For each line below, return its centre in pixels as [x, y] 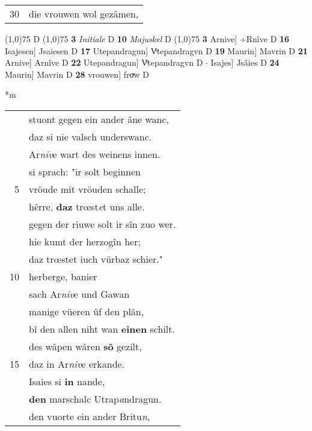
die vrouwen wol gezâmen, [84, 14]
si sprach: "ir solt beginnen [85, 171]
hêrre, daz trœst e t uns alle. [87, 206]
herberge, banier [63, 276]
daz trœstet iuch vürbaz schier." [96, 259]
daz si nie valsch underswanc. [90, 136]
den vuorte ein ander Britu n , [90, 416]
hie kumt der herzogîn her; [85, 241]
